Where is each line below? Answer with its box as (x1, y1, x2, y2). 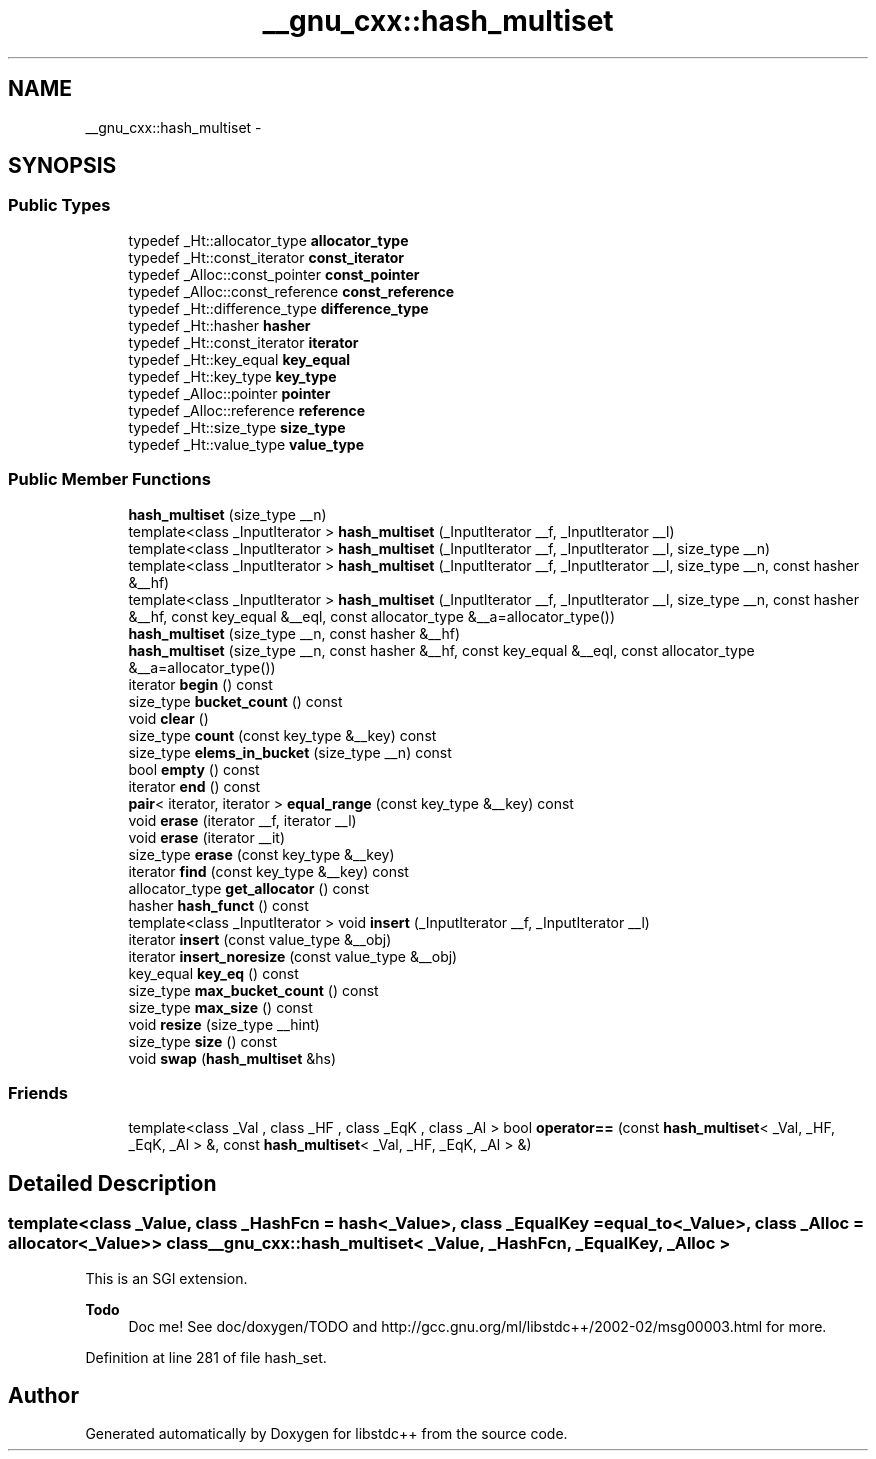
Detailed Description (8, 1170, 217, 1196)
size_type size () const (128, 1032, 278, 1050)
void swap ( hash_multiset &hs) (128, 1049, 336, 1067)
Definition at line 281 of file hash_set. (85, 1348, 327, 1366)
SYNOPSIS (8, 153, 117, 179)
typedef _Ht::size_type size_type (128, 418, 346, 436)
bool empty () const (128, 760, 260, 778)
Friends (8, 1082, 68, 1103)
